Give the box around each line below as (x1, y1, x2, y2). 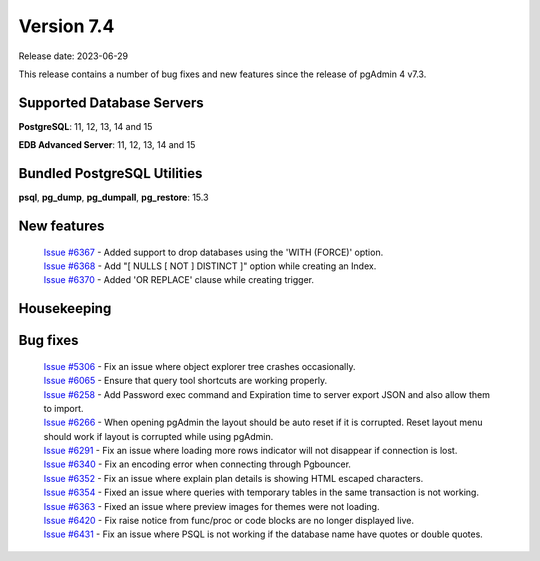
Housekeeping (18, 300, 112, 317)
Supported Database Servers (18, 94, 204, 111)
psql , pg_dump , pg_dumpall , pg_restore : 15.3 (18, 191, 209, 204)
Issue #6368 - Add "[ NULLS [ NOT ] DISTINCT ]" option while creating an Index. (43, 260, 377, 272)
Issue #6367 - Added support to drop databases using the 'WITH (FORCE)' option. (43, 246, 384, 258)
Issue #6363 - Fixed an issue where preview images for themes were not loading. (43, 500, 380, 512)
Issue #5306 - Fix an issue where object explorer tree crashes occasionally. (43, 360, 356, 372)
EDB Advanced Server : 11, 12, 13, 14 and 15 (18, 139, 196, 151)
